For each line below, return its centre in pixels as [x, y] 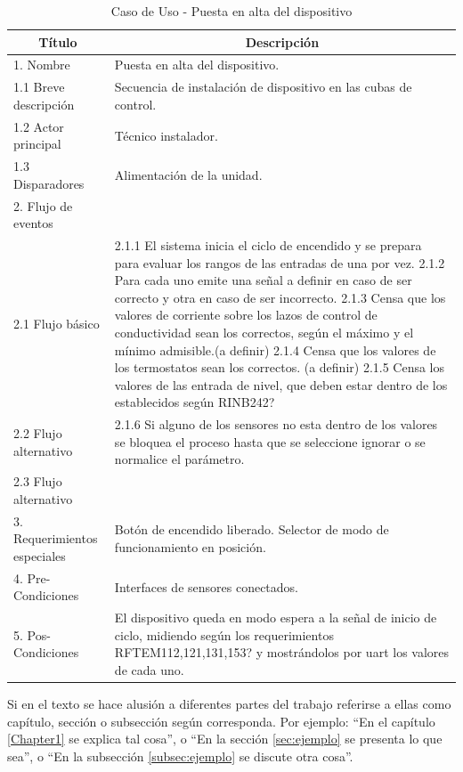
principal [37, 144]
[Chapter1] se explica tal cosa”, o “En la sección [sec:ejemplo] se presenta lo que [225, 739]
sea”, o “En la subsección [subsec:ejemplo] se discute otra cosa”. [180, 756]
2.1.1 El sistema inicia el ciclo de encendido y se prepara [268, 245]
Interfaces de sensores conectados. [206, 586]
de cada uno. [149, 669]
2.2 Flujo [38, 433]
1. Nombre [42, 65]
